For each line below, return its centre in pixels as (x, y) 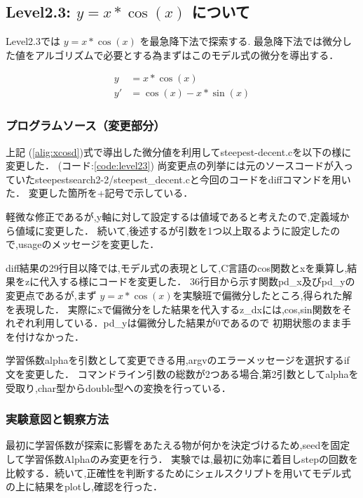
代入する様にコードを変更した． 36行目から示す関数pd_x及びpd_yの (197, 281)
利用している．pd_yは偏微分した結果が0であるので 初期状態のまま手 (193, 323)
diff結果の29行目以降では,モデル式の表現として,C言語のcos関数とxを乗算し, (177, 267)
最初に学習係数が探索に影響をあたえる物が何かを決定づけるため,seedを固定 (178, 445)
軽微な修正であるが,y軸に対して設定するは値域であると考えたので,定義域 (173, 217)
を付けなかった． (45, 336)
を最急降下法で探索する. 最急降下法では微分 (241, 41)
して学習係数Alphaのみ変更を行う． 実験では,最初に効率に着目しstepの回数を (182, 458)
